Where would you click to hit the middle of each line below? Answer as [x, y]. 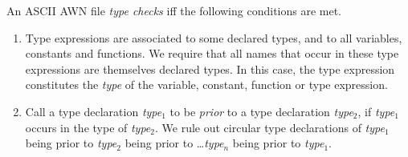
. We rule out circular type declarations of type [270, 127]
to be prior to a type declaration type [261, 111]
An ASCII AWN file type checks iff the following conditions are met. [174, 10]
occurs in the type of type [88, 127]
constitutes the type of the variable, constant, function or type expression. [206, 85]
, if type [376, 111]
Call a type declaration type [94, 111]
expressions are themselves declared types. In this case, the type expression [210, 68]
